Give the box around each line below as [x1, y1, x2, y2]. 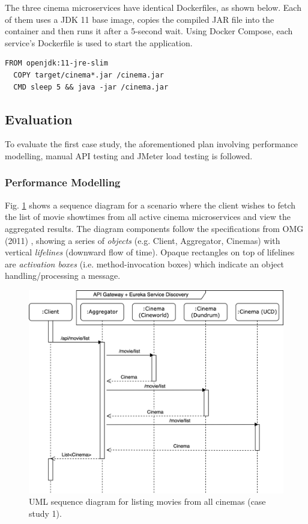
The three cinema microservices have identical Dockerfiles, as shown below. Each [5, 1, 301, 13]
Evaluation [5, 109, 73, 128]
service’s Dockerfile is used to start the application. [5, 36, 193, 49]
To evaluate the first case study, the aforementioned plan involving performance [5, 138, 298, 150]
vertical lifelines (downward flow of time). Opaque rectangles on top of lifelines [5, 246, 295, 258]
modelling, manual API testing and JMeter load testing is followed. [5, 149, 253, 162]
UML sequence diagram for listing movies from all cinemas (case [29, 495, 266, 508]
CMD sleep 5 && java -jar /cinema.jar [13, 82, 169, 91]
